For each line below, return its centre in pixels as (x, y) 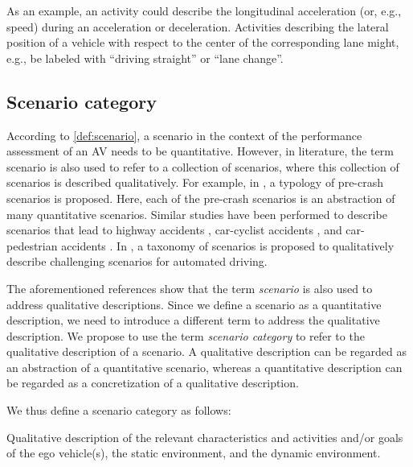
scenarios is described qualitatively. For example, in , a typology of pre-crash (195, 182)
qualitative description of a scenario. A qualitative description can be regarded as (206, 351)
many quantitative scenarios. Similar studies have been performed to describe (197, 214)
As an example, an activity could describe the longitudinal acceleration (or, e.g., (204, 10)
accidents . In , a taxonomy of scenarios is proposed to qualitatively (228, 245)
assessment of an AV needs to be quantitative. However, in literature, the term (200, 151)
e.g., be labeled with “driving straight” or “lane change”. (145, 58)
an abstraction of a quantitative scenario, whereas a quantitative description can (204, 367)
